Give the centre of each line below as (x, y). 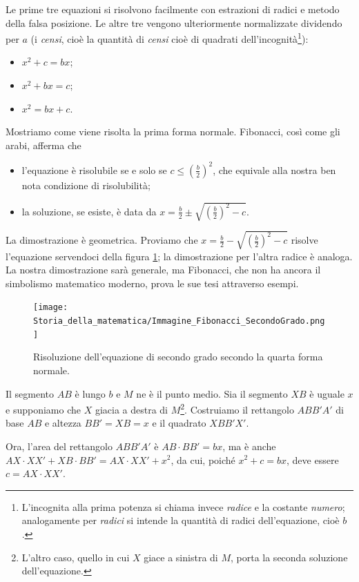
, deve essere (313, 459)
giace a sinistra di (181, 557)
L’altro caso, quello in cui (76, 557)
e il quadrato (179, 423)
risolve (304, 240)
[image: (51, 308)
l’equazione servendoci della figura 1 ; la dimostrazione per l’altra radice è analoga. (179, 256)
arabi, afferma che (43, 145)
